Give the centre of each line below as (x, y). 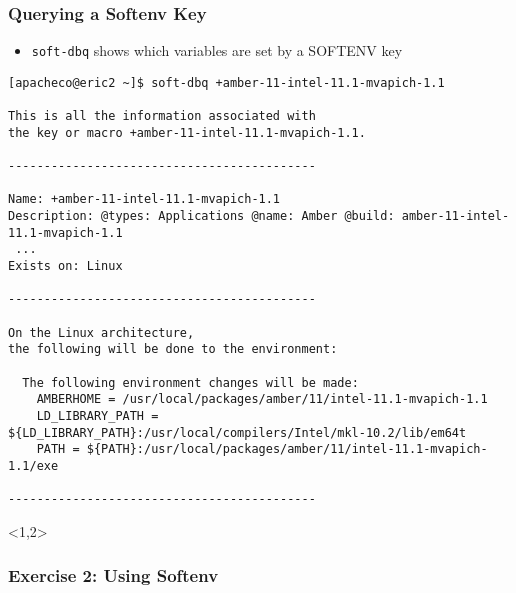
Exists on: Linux (65, 266)
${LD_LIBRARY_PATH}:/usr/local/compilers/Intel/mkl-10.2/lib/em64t (237, 432)
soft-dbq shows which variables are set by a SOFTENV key (217, 50)
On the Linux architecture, (101, 332)
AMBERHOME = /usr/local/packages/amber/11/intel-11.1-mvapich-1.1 (262, 399)
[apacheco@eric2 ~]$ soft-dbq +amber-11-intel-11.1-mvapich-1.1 (226, 82)
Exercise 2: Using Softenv (113, 575)
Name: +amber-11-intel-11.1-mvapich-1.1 (144, 199)
